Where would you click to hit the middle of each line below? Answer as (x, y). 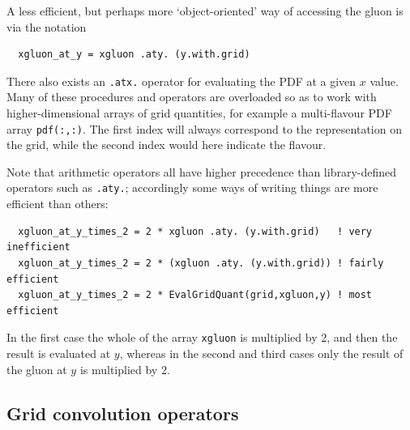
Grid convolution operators (123, 413)
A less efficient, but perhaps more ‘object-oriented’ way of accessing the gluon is (205, 11)
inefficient (38, 247)
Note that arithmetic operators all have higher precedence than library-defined (202, 171)
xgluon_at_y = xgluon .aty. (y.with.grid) (134, 55)
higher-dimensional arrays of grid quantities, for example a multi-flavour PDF (199, 113)
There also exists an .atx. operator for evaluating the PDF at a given (182, 81)
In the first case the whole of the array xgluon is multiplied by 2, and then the (202, 337)
